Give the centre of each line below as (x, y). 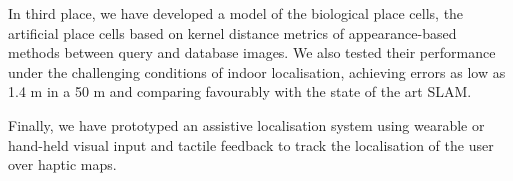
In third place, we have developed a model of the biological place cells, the (236, 13)
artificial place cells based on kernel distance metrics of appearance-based (232, 32)
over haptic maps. (62, 164)
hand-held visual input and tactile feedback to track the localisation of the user (251, 144)
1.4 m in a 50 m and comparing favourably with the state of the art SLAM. (240, 91)
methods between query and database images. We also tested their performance (252, 52)
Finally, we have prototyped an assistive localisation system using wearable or (246, 124)
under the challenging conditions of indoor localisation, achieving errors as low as (257, 71)
